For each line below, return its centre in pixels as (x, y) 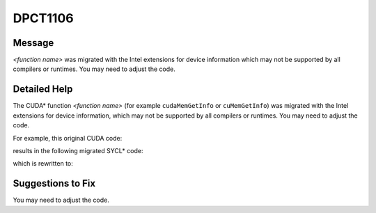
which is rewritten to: (43, 164)
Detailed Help (43, 89)
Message (33, 43)
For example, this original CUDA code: (68, 138)
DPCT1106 (43, 18)
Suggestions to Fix (54, 183)
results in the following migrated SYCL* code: (78, 150)
